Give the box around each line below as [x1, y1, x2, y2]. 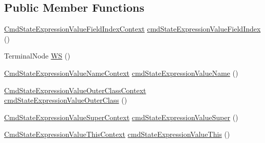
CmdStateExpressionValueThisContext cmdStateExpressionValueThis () [4, 129, 230, 139]
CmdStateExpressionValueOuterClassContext [4, 84, 146, 95]
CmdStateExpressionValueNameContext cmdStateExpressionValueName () [4, 67, 238, 78]
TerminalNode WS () [4, 50, 71, 61]
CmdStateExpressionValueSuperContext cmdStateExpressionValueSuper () [4, 111, 238, 122]
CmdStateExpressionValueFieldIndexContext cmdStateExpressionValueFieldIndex [4, 23, 261, 34]
